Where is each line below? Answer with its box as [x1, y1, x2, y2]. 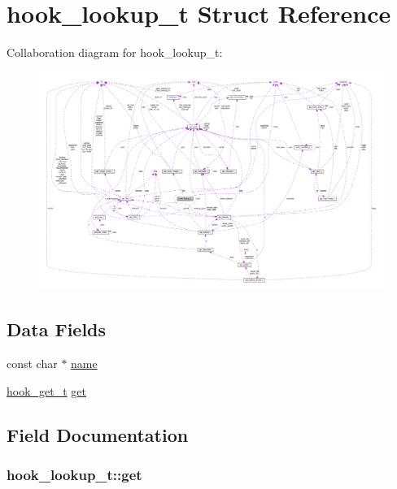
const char [7, 355, 58, 372]
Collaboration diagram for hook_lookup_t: [7, 44, 223, 61]
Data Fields [7, 317, 107, 342]
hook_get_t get [7, 382, 87, 399]
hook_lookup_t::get [7, 465, 142, 485]
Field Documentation [7, 422, 189, 447]
